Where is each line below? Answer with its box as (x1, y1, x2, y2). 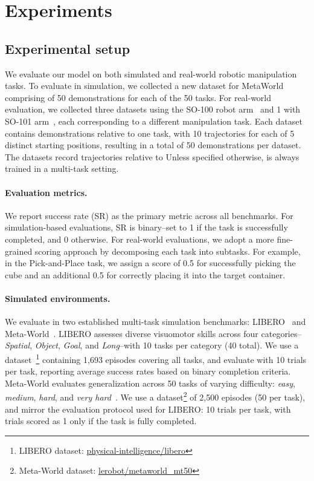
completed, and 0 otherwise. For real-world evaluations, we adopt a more (5, 232, 274, 245)
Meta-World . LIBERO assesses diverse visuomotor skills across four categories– (5, 327, 302, 339)
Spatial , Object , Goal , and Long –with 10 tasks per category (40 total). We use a (5, 339, 299, 352)
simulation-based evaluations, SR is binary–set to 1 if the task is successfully (5, 221, 288, 234)
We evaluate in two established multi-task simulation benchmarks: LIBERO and (5, 315, 306, 328)
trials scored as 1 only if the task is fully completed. (5, 414, 197, 427)
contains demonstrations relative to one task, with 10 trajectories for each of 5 (5, 126, 295, 139)
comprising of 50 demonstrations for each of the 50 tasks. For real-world (5, 91, 272, 103)
